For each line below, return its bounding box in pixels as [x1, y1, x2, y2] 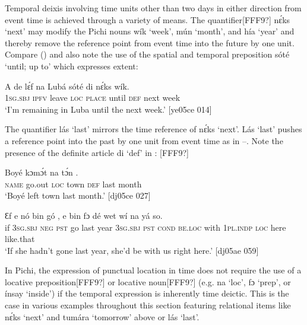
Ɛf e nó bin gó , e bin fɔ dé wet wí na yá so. [5, 209, 163, 221]
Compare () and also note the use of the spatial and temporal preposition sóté [5, 48, 290, 60]
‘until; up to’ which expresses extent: [5, 59, 138, 72]
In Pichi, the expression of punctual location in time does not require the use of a [5, 264, 302, 276]
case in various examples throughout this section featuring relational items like [5, 299, 291, 311]
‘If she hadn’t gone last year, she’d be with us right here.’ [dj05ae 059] [5, 244, 259, 256]
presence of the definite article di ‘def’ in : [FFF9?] [5, 146, 189, 158]
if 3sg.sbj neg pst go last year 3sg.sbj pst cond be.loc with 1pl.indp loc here [5, 221, 286, 233]
